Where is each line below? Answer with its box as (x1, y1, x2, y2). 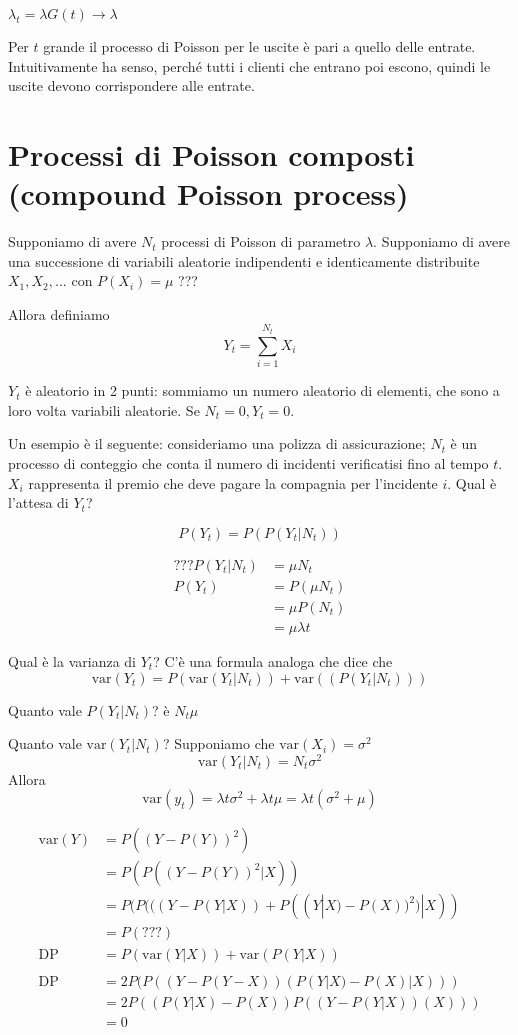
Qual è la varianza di (8, 650, 136, 671)
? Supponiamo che (162, 733, 275, 754)
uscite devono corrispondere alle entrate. (8, 75, 255, 96)
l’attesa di (8, 492, 69, 513)
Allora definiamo (8, 303, 110, 324)
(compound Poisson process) (8, 173, 409, 214)
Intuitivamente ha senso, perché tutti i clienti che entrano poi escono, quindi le (8, 55, 491, 76)
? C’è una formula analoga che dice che (153, 650, 393, 671)
